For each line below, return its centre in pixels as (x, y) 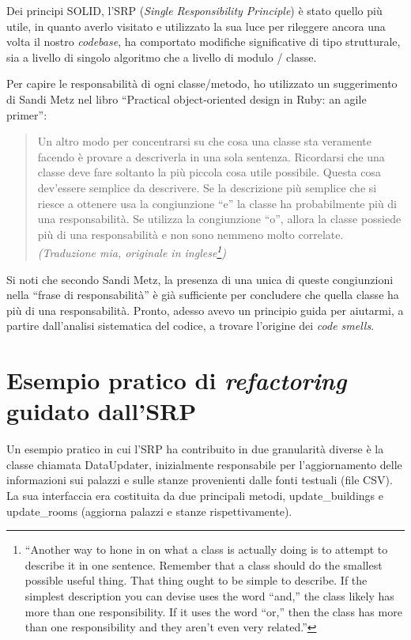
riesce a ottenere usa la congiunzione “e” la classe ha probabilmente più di (217, 203)
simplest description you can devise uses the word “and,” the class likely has (209, 596)
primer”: (27, 114)
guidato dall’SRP (102, 411)
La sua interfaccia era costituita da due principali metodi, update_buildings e (195, 496)
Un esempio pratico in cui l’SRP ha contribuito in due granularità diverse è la (195, 449)
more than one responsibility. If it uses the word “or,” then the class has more (213, 611)
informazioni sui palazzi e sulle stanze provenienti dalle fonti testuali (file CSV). (200, 480)
